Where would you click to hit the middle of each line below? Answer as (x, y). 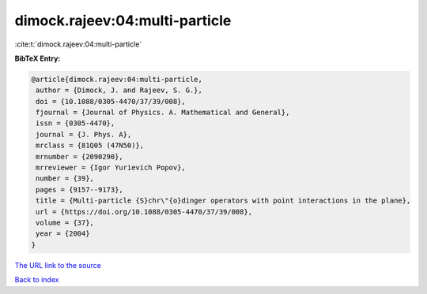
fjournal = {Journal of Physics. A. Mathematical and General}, (163, 113)
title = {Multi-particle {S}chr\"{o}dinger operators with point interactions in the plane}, (223, 201)
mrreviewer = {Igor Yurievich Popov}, (111, 168)
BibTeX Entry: (38, 58)
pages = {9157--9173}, (80, 190)
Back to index (37, 280)
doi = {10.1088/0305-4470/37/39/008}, (111, 101)
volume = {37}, (65, 223)
